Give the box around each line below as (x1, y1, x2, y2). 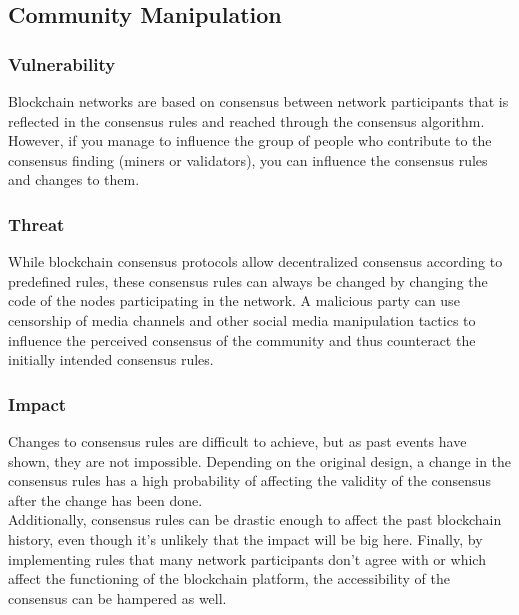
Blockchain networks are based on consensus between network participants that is (8, 91, 509, 111)
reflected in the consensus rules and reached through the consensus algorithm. (8, 110, 485, 131)
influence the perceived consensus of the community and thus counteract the (8, 329, 476, 350)
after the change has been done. (8, 489, 203, 510)
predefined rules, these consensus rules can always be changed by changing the (8, 270, 488, 291)
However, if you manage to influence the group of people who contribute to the (8, 130, 492, 151)
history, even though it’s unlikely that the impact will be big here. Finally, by (8, 528, 483, 549)
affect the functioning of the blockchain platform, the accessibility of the (8, 568, 450, 589)
